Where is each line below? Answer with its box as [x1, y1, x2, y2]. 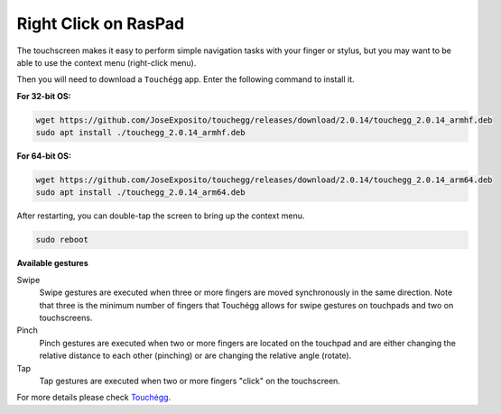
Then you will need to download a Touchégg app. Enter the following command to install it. [16, 74, 356, 85]
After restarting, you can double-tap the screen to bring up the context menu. [16, 210, 305, 221]
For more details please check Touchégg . [16, 392, 172, 403]
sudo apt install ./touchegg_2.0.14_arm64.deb [35, 188, 246, 198]
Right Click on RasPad [16, 14, 185, 33]
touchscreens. [39, 312, 93, 323]
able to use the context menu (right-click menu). [16, 57, 197, 68]
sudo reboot [35, 235, 89, 245]
